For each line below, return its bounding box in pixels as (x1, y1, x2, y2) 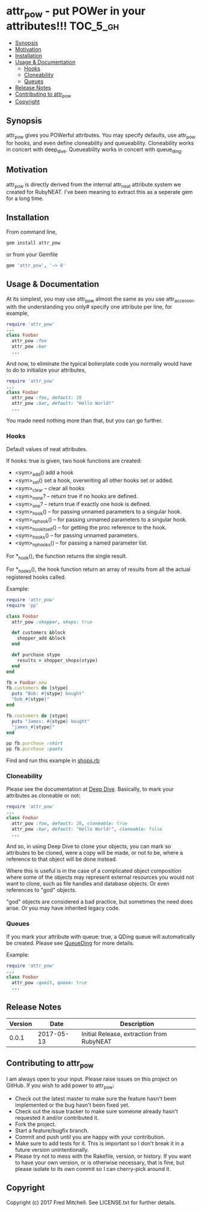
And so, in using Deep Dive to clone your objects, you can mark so (6, 842, 171, 850)
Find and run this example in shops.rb (6, 757, 100, 764)
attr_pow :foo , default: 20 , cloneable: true (11, 820, 128, 826)
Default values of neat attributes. (6, 446, 88, 453)
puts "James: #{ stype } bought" (11, 718, 90, 724)
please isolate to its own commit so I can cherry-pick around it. (14, 1165, 171, 1172)
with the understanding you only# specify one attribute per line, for (6, 303, 173, 310)
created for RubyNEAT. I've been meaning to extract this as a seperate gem (6, 189, 194, 196)
